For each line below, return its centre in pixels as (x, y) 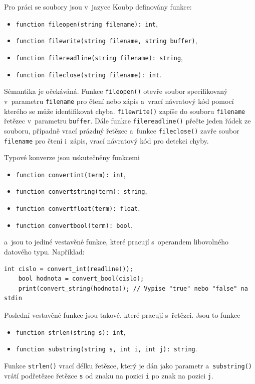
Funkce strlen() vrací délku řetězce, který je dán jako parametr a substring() (128, 365)
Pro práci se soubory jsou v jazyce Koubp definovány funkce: (98, 7)
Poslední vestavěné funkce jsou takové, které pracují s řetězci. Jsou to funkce (122, 314)
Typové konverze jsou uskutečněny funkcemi (72, 157)
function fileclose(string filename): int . (89, 74)
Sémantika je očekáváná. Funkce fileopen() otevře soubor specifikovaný (116, 91)
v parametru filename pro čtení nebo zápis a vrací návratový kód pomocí (119, 101)
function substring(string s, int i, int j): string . (106, 349)
